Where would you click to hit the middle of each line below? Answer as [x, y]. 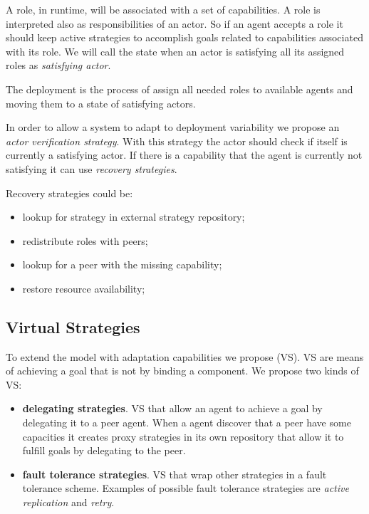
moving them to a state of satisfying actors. [101, 103]
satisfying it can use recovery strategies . [92, 168]
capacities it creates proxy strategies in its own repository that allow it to [183, 436]
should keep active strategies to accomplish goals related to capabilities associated [184, 37]
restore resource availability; [84, 288]
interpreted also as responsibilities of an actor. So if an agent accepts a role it [175, 23]
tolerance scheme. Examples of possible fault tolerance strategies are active [186, 488]
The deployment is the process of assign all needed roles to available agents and [180, 89]
